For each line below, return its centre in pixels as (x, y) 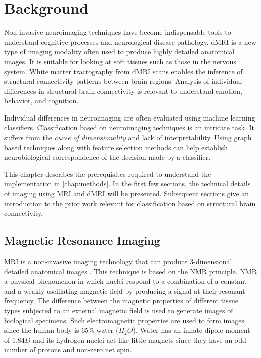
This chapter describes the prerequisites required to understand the (108, 173)
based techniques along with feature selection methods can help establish (116, 147)
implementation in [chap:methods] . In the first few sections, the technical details (127, 184)
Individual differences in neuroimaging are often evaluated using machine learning (130, 117)
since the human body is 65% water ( (61, 330)
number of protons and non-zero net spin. (68, 350)
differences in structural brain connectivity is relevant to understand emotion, (123, 91)
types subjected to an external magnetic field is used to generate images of (119, 310)
